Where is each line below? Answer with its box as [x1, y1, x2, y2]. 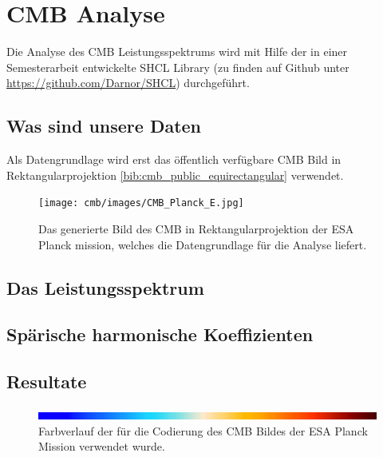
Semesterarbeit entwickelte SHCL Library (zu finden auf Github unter [6, 58, 349, 75]
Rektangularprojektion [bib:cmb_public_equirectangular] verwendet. [6, 166, 344, 183]
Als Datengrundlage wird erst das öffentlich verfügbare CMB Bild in [6, 151, 342, 168]
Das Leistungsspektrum [6, 275, 204, 300]
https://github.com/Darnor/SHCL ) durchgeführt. [6, 74, 250, 91]
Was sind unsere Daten [6, 113, 202, 138]
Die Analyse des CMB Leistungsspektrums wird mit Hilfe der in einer [6, 43, 348, 60]
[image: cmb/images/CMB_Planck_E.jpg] [38, 197, 244, 209]
